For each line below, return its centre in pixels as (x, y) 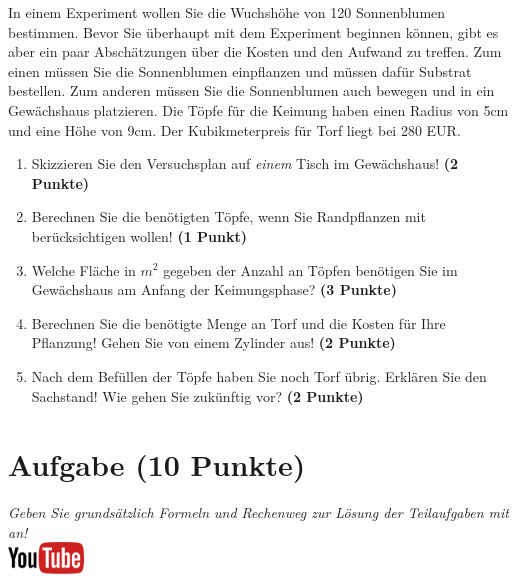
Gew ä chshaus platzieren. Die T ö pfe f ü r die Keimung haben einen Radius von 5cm (258, 109)
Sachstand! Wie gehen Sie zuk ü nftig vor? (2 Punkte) (197, 395)
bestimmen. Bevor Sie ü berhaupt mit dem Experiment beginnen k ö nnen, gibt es (253, 31)
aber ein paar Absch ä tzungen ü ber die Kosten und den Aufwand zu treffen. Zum (255, 51)
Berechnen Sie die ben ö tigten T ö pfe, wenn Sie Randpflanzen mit (228, 216)
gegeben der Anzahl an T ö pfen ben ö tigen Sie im (310, 269)
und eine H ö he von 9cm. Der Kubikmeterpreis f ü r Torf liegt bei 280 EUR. (234, 129)
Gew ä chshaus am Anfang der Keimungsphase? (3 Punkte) (214, 289)
